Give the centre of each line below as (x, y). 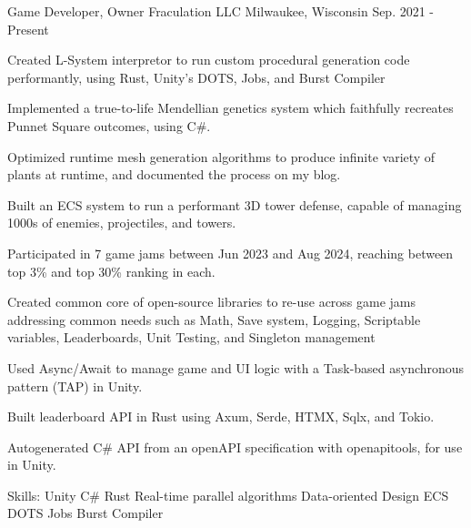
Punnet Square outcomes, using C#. (109, 125)
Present (28, 29)
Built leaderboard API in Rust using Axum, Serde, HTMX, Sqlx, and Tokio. (221, 416)
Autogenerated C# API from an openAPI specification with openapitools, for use (235, 447)
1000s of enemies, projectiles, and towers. (122, 223)
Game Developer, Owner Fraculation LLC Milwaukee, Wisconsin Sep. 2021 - (221, 11)
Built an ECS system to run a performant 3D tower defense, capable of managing (235, 204)
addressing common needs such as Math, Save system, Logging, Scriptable (214, 319)
